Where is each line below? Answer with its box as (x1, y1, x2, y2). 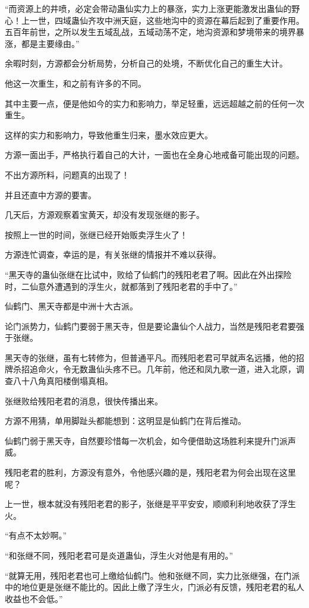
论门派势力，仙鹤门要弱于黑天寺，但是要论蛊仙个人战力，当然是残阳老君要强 (5, 319, 304, 332)
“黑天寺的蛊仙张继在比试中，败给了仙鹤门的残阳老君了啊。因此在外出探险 (5, 268, 292, 280)
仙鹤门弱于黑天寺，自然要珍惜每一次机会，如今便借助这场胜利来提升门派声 (5, 434, 296, 446)
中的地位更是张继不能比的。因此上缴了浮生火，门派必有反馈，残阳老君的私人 (5, 581, 304, 593)
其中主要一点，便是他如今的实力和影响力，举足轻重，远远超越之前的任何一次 (5, 97, 304, 109)
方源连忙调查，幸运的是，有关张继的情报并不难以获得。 (5, 248, 221, 261)
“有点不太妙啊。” (5, 529, 67, 541)
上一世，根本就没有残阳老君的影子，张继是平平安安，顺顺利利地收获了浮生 (5, 498, 296, 510)
